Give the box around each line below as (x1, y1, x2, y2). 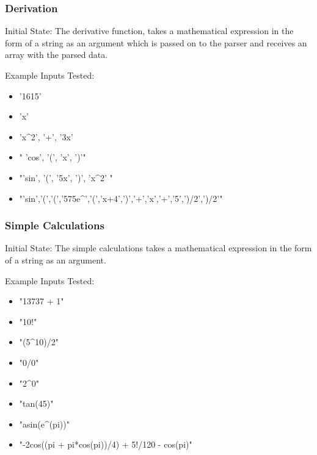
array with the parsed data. (5, 48, 108, 61)
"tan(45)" (19, 397, 54, 410)
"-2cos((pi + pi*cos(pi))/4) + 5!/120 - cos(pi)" (19, 438, 192, 451)
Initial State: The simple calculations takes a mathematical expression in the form (5, 242, 312, 254)
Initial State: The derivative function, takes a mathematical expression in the (5, 24, 294, 37)
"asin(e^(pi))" (19, 417, 70, 430)
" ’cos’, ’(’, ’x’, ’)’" (19, 151, 86, 163)
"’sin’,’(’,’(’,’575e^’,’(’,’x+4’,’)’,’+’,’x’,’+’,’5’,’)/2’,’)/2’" (19, 192, 223, 204)
